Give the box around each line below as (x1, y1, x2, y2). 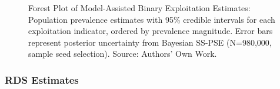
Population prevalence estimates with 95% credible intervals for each (28, 13, 275, 25)
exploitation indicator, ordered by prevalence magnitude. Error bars (28, 25, 273, 37)
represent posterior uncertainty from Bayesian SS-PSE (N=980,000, (28, 36, 272, 48)
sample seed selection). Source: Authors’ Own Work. (28, 47, 217, 60)
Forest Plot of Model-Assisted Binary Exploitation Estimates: (28, 2, 251, 13)
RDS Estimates (5, 72, 79, 87)
